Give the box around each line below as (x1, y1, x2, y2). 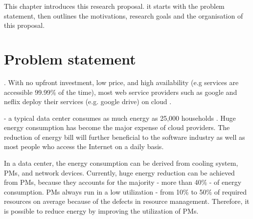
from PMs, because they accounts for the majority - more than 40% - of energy (4, 177, 242, 187)
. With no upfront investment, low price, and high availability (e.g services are (4, 77, 239, 87)
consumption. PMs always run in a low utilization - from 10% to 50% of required (4, 186, 247, 197)
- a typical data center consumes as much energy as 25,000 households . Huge (4, 112, 236, 123)
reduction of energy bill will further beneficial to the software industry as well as (4, 131, 245, 142)
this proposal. (4, 20, 45, 30)
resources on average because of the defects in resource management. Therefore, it (4, 196, 250, 206)
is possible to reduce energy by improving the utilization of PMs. (4, 206, 199, 216)
